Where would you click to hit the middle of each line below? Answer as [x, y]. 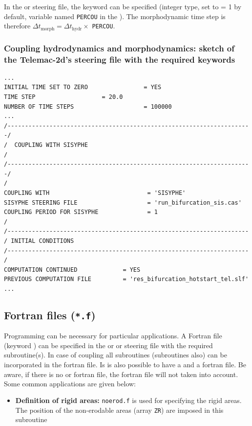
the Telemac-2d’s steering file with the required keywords [120, 59]
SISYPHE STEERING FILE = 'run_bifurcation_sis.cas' [123, 202]
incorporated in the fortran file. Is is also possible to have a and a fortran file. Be [125, 365]
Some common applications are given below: [70, 384]
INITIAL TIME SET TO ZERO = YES [83, 87]
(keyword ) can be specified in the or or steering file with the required [108, 345]
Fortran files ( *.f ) [50, 315]
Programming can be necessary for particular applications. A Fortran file [113, 336]
